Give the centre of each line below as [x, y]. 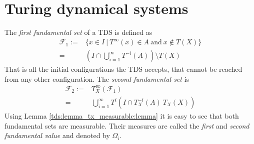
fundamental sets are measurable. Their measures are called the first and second [127, 125]
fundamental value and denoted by [57, 135]
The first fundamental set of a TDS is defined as [78, 32]
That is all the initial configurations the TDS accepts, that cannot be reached [123, 69]
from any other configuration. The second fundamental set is [97, 78]
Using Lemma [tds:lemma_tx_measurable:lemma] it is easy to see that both [122, 116]
